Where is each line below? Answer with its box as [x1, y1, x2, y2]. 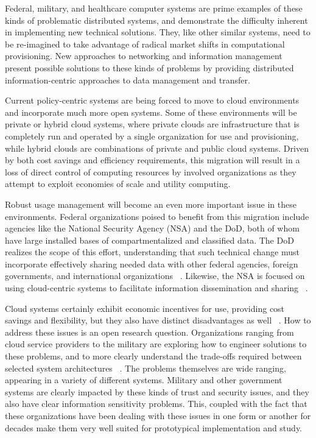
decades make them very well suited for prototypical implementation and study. [5, 421, 303, 434]
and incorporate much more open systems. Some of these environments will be [5, 105, 297, 118]
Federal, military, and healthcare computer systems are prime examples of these [5, 2, 303, 14]
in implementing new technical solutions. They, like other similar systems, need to [5, 26, 311, 38]
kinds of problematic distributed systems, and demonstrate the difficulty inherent [5, 13, 308, 26]
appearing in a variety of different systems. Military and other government [5, 373, 283, 386]
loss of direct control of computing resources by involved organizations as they [5, 165, 297, 178]
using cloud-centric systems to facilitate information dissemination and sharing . [5, 281, 308, 294]
